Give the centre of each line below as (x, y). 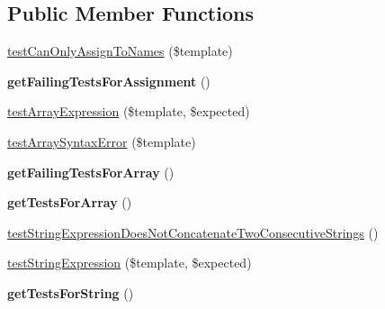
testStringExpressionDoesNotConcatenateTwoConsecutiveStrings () (193, 232)
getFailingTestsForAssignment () (109, 81)
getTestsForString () (71, 292)
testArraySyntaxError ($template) (102, 141)
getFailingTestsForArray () (91, 172)
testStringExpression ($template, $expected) (130, 263)
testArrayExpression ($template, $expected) (129, 111)
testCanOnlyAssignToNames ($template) (120, 51)
